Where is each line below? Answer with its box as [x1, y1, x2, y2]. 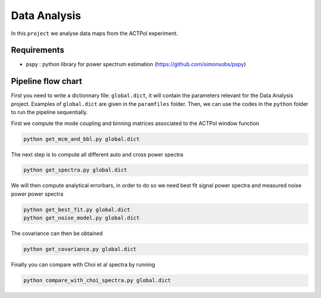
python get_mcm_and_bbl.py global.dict [23, 136, 140, 142]
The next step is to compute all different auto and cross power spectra [11, 150, 184, 158]
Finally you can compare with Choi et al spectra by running [11, 261, 156, 268]
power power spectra [11, 190, 64, 197]
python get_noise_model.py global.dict [23, 215, 140, 221]
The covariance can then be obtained [11, 230, 103, 237]
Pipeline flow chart [11, 76, 83, 86]
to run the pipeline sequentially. [11, 109, 89, 116]
